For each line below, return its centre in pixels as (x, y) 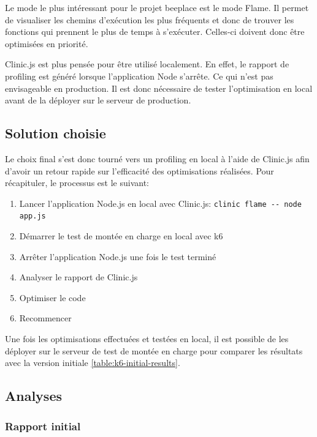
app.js (32, 216)
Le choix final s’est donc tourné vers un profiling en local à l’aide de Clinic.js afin (157, 158)
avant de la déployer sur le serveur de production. (98, 100)
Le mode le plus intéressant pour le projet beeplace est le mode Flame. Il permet (157, 7)
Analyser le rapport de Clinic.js (78, 277)
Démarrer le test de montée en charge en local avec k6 (121, 236)
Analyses (33, 396)
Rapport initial (43, 426)
